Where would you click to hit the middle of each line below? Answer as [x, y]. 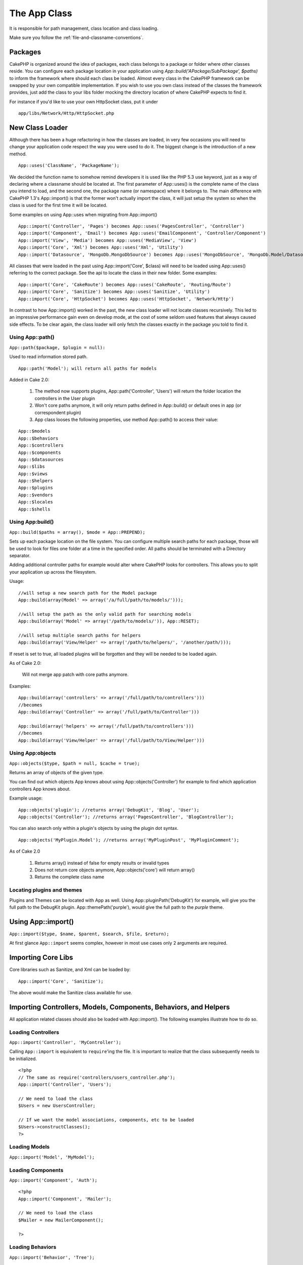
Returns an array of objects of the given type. [57, 773]
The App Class [41, 13]
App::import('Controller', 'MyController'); [65, 1042]
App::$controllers [41, 446]
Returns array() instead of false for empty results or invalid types [102, 863]
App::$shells [34, 509]
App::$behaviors [38, 438]
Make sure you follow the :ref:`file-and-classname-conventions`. [77, 37]
